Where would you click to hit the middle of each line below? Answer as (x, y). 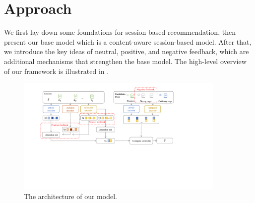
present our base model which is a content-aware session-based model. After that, (128, 41)
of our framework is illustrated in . (57, 71)
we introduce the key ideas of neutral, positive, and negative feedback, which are (127, 51)
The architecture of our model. (70, 196)
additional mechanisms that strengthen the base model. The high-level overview (125, 61)
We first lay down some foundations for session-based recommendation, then (120, 32)
